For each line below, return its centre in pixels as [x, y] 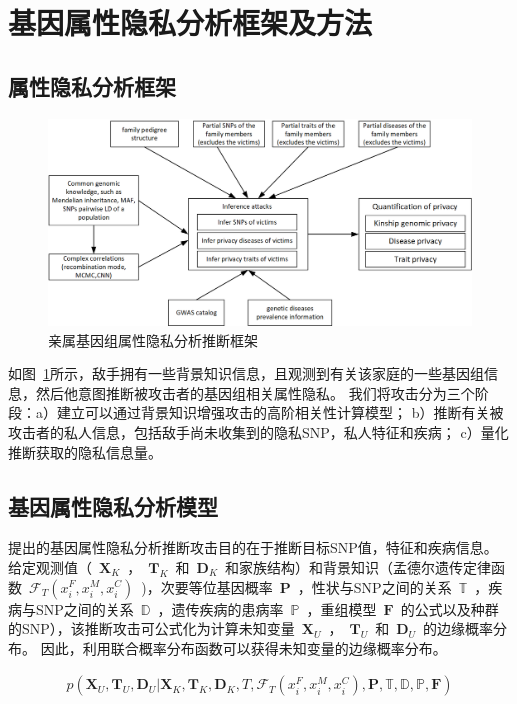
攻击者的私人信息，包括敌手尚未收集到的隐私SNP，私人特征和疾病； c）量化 [258, 431]
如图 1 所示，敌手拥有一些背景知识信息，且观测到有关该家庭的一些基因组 [246, 373]
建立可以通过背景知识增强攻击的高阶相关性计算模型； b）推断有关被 [280, 412]
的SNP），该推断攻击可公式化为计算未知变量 [151, 628]
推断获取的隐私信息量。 [85, 451]
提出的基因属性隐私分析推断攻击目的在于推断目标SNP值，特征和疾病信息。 [253, 547]
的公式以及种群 [449, 608]
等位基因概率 [230, 586]
